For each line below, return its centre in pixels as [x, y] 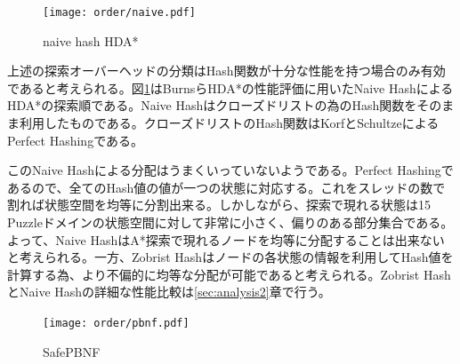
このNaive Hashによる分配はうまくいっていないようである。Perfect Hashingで [230, 170]
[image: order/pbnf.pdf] [116, 323]
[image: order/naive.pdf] [119, 12]
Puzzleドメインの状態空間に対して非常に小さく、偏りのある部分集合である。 [230, 222]
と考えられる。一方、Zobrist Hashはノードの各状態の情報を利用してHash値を [230, 257]
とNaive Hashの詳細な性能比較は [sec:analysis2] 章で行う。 [169, 292]
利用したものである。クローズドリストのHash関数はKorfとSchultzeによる [229, 123]
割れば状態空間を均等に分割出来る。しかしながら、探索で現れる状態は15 [219, 205]
